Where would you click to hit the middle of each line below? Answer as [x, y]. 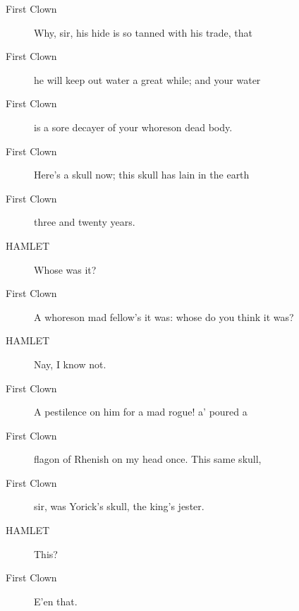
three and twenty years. [85, 222]
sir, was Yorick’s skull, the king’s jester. [119, 506]
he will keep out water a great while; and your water [147, 79]
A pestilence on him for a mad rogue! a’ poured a [141, 412]
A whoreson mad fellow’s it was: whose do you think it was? [164, 316]
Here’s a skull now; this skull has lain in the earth [142, 175]
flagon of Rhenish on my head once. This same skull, [148, 459]
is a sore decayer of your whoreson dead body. [133, 127]
